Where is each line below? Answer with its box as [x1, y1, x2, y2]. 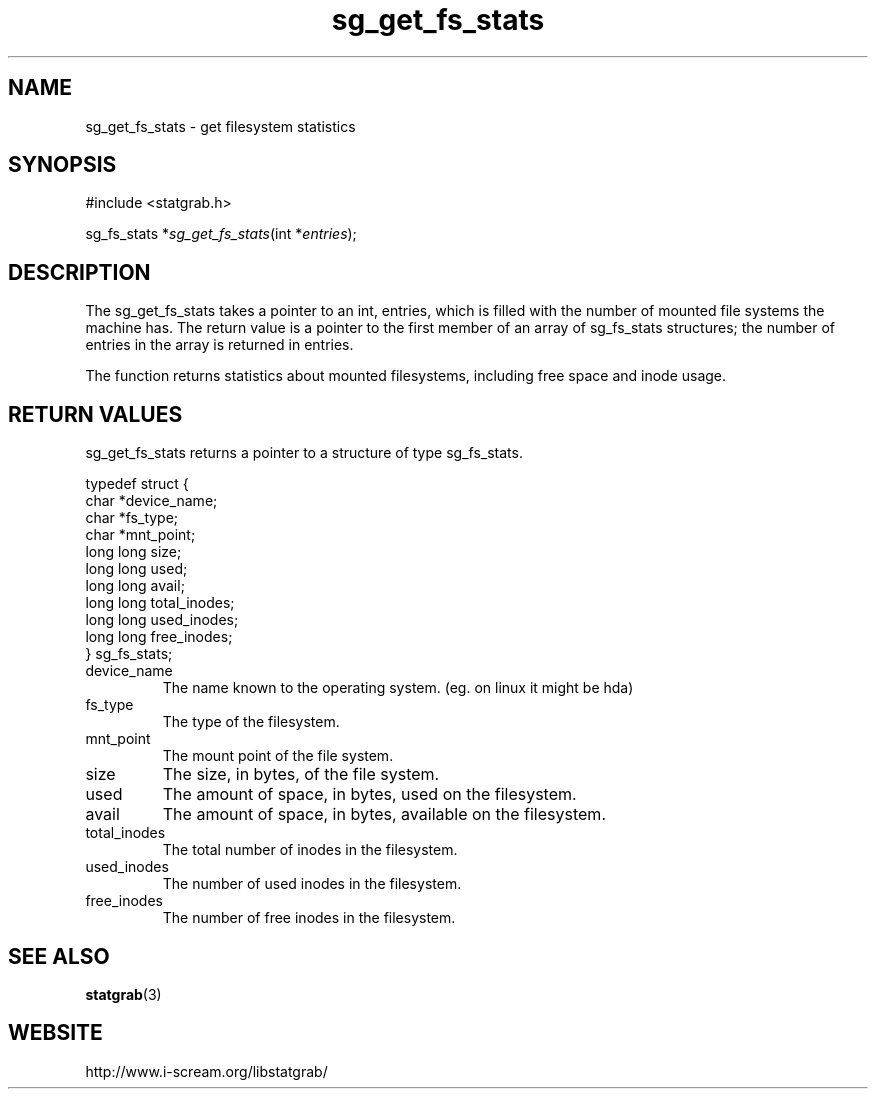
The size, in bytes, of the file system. [162, 764, 440, 785]
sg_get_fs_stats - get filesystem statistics [85, 117, 356, 135]
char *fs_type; [85, 509, 179, 527]
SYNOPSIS [8, 152, 117, 178]
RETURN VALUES [8, 401, 183, 427]
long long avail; [85, 577, 185, 595]
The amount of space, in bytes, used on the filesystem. [162, 784, 577, 805]
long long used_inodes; [85, 611, 239, 629]
